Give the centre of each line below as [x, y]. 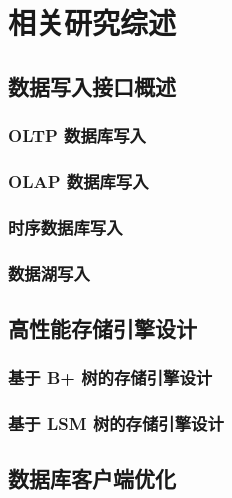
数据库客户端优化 [92, 478]
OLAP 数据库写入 [78, 180]
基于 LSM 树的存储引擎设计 [116, 423]
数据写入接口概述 [92, 85]
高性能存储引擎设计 [102, 327]
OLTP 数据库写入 [77, 135]
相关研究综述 [92, 22]
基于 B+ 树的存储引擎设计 [110, 377]
